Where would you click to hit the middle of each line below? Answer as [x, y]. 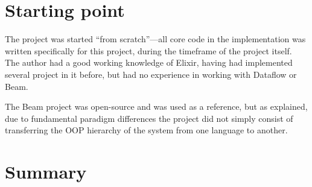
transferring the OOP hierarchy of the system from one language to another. [146, 130]
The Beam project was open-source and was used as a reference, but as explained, [156, 106]
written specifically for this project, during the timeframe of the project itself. [148, 50]
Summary [46, 172]
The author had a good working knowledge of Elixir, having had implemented [149, 62]
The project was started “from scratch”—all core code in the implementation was [155, 39]
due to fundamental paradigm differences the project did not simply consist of [149, 118]
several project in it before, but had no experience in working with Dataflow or [151, 74]
